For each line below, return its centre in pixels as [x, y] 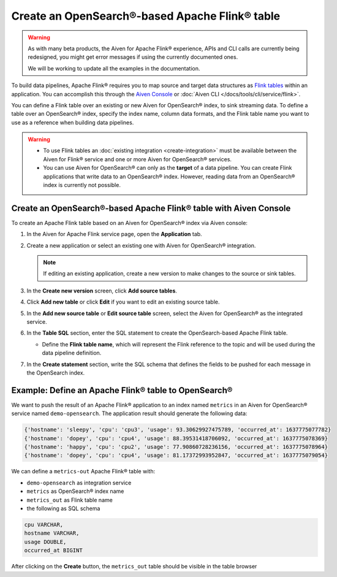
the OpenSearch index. [56, 373]
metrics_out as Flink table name [70, 500]
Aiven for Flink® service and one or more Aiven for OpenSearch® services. [138, 159]
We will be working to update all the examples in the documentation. [114, 68]
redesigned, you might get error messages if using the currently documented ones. [133, 57]
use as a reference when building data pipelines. [73, 122]
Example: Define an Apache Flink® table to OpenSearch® [122, 390]
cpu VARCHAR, [44, 525]
